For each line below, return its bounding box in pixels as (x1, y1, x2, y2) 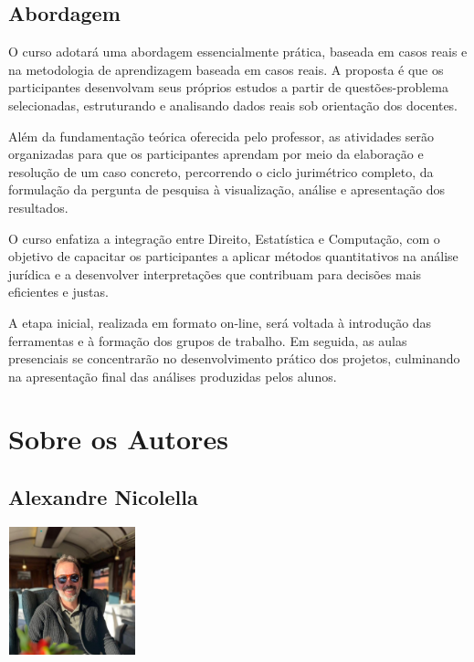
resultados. (8, 197, 68, 216)
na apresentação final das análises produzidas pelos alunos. (8, 366, 337, 385)
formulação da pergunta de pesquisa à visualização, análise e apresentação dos (8, 180, 446, 199)
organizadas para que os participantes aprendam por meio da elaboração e (8, 144, 424, 163)
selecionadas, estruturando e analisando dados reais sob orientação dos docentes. (8, 95, 458, 114)
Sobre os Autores (8, 420, 228, 457)
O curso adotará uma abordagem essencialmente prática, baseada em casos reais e (8, 42, 468, 61)
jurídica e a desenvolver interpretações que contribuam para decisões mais (8, 264, 422, 283)
